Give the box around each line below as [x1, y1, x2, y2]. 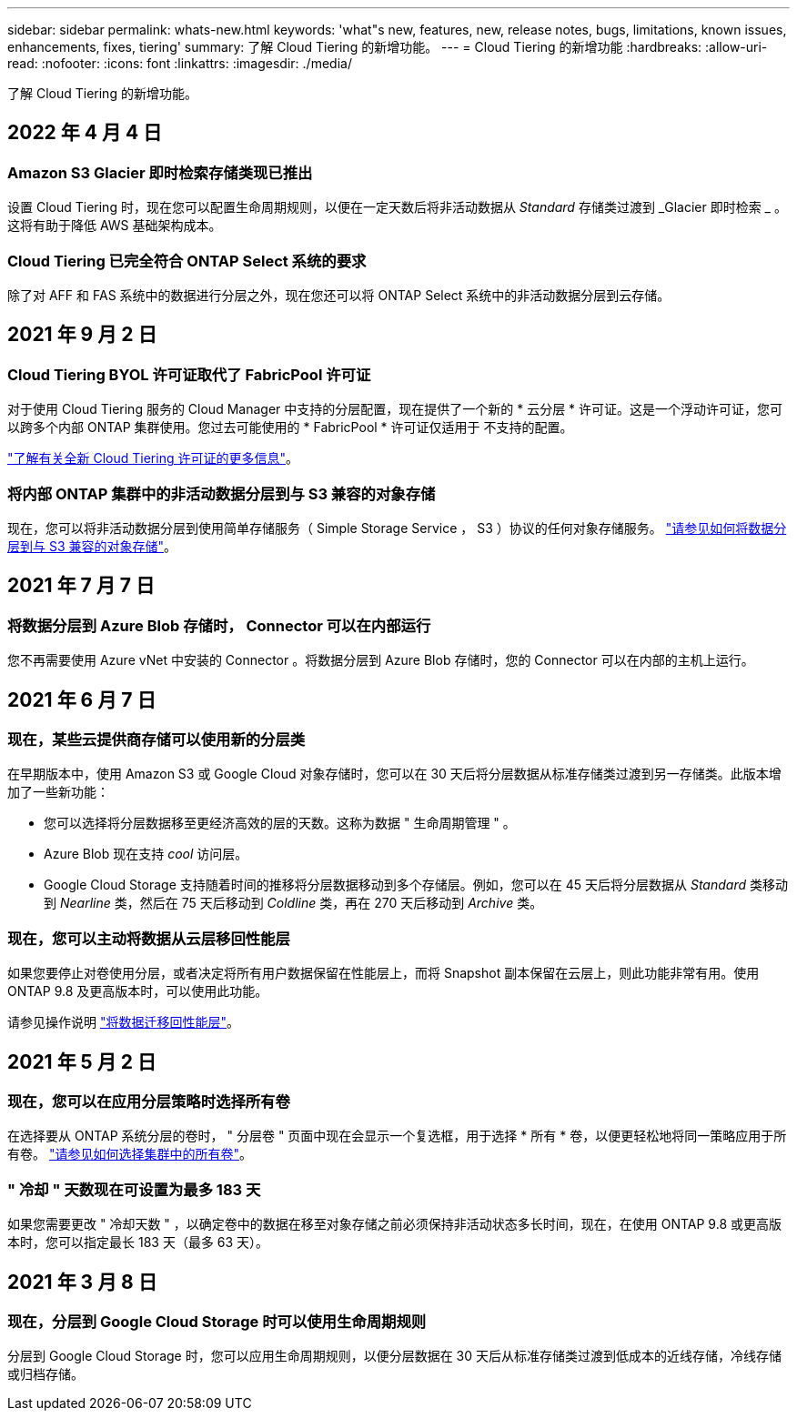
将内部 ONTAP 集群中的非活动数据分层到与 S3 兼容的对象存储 [7, 484, 436, 503]
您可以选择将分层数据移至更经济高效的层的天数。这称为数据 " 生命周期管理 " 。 [44, 815, 516, 831]
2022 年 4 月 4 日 [7, 121, 163, 145]
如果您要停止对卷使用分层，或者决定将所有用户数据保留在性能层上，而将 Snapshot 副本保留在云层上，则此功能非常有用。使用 [7, 965, 760, 981]
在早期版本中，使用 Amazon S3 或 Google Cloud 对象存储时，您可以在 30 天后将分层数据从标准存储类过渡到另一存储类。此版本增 [7, 766, 782, 782]
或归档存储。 [7, 1366, 84, 1383]
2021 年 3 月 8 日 [7, 1270, 157, 1293]
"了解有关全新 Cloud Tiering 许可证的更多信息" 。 [7, 450, 298, 467]
